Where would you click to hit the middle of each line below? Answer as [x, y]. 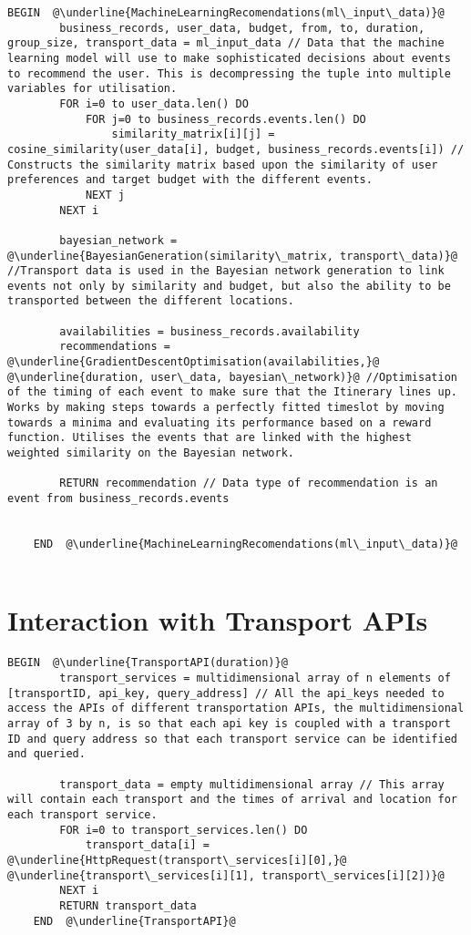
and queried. [46, 754]
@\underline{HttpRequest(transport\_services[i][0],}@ [177, 860]
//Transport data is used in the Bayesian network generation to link [226, 271]
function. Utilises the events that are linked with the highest [210, 438]
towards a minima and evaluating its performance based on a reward [220, 422]
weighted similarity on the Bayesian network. [151, 453]
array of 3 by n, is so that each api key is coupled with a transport [229, 724]
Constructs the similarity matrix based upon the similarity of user [223, 164]
